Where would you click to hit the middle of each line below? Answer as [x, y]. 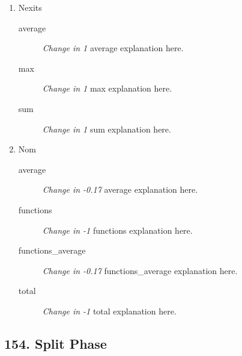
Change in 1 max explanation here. [107, 88]
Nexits [30, 7]
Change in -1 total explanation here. [109, 311]
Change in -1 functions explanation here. [117, 230]
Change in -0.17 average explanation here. [120, 189]
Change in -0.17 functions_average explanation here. [140, 270]
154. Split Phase [56, 343]
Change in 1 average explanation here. [113, 48]
